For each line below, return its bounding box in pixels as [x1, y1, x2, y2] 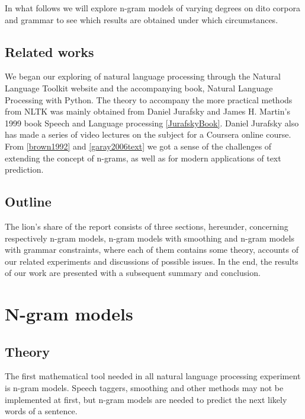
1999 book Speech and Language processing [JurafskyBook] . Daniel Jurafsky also [5, 116, 299, 129]
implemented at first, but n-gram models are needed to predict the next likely [5, 393, 287, 405]
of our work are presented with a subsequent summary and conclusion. [5, 266, 261, 279]
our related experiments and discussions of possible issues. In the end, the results [5, 255, 298, 267]
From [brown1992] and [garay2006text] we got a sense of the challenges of [5, 139, 272, 152]
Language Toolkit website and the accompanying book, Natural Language [5, 81, 273, 94]
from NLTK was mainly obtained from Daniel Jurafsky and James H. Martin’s [5, 105, 290, 118]
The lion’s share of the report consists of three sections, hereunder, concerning [5, 220, 288, 232]
